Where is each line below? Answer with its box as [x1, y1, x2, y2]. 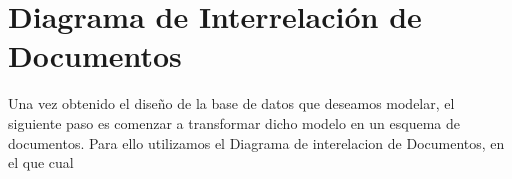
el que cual [8, 152, 74, 173]
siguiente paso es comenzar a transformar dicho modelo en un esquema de [8, 112, 460, 133]
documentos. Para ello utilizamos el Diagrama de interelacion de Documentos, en [8, 132, 505, 153]
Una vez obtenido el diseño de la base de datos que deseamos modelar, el [8, 93, 455, 114]
